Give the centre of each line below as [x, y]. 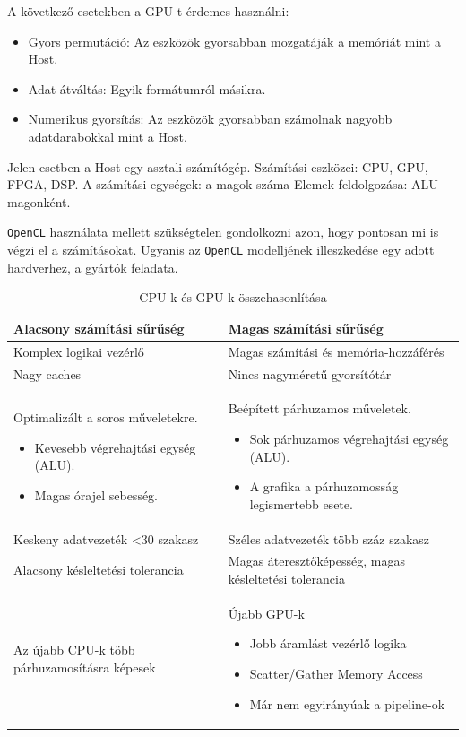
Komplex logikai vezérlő [79, 351]
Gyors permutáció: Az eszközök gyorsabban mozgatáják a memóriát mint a [234, 41]
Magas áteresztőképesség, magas [316, 561]
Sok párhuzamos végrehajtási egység [349, 438]
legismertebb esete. [301, 503]
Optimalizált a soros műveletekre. [106, 417]
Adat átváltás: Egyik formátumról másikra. [147, 88]
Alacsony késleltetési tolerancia [99, 570]
